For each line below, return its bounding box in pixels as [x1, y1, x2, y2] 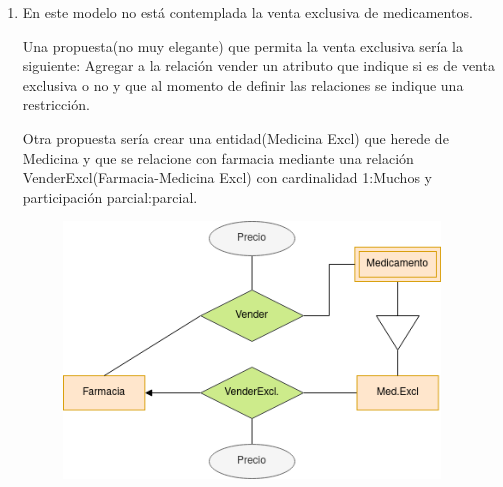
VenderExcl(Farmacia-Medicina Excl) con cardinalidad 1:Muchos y [22, 167, 432, 188]
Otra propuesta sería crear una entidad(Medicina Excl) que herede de [22, 127, 449, 148]
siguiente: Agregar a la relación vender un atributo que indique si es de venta [22, 55, 495, 76]
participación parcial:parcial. [22, 186, 198, 207]
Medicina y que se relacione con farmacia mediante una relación [22, 147, 414, 168]
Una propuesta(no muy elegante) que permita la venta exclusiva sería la [22, 35, 463, 56]
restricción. [22, 94, 90, 115]
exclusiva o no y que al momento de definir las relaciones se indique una [22, 74, 464, 95]
